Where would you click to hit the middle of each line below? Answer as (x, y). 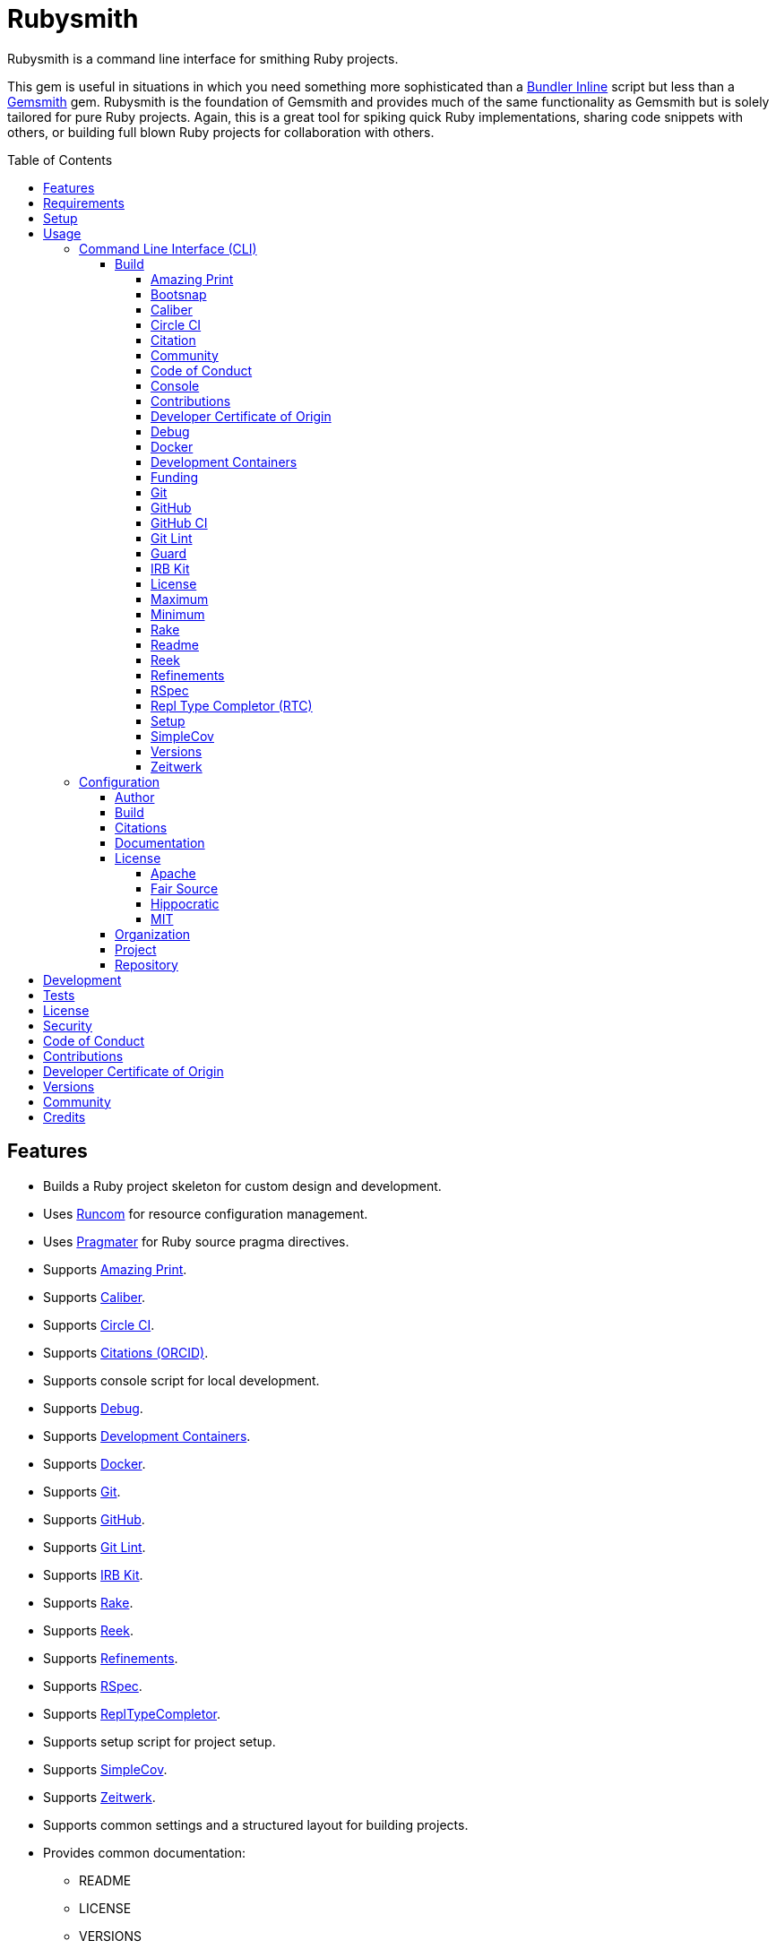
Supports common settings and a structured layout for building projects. (256, 1824)
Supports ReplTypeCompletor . (132, 1713)
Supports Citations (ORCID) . (126, 1352)
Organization (153, 934)
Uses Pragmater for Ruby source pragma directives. (196, 1241)
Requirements (84, 203)
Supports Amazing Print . (115, 1269)
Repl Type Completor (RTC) (232, 705)
